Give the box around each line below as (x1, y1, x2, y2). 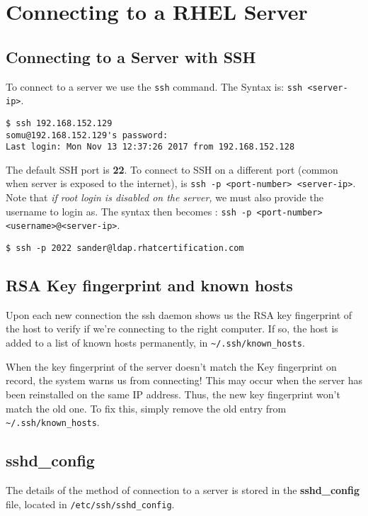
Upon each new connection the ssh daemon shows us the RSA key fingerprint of (6, 307, 352, 322)
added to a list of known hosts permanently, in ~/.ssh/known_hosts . (6, 335, 305, 350)
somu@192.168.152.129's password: (6, 130, 168, 140)
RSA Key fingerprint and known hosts (6, 274, 293, 296)
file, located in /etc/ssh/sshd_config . (6, 496, 175, 511)
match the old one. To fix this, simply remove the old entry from (6, 400, 287, 415)
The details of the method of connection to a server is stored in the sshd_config (6, 482, 360, 497)
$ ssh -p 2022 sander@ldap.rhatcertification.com (6, 243, 244, 254)
